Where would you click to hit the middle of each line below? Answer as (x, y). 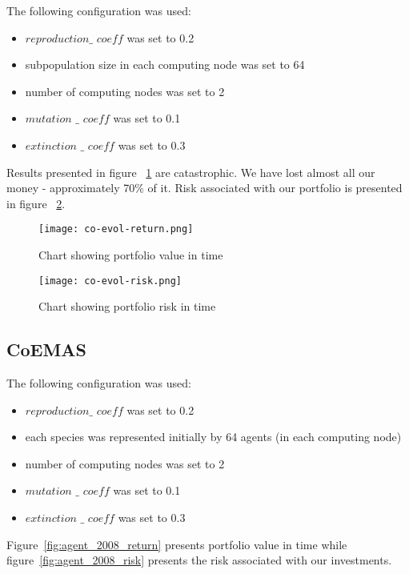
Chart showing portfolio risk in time (127, 306)
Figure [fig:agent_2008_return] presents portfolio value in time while (177, 544)
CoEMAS (47, 349)
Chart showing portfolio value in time (131, 255)
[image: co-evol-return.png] (116, 229)
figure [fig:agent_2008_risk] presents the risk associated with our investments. (199, 560)
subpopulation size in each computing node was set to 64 (165, 64)
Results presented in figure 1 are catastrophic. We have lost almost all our (191, 172)
